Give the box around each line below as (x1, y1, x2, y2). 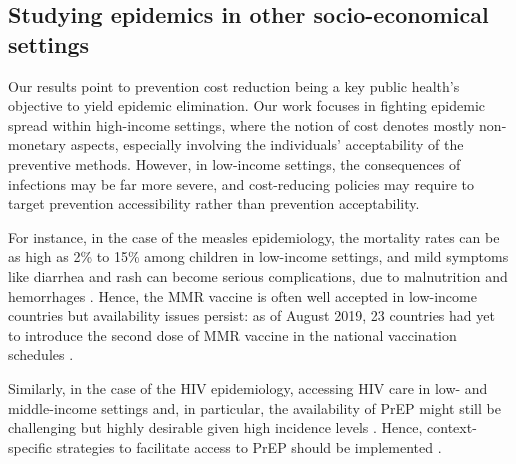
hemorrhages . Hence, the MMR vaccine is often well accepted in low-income (8, 285, 477, 306)
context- (427, 417, 477, 438)
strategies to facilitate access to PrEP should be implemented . (56, 436, 442, 457)
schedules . (8, 344, 74, 365)
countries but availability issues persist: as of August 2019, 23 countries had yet (8, 305, 495, 326)
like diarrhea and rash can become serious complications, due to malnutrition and (8, 265, 508, 286)
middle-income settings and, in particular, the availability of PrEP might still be (8, 397, 501, 418)
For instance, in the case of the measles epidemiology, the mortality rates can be (8, 226, 500, 247)
